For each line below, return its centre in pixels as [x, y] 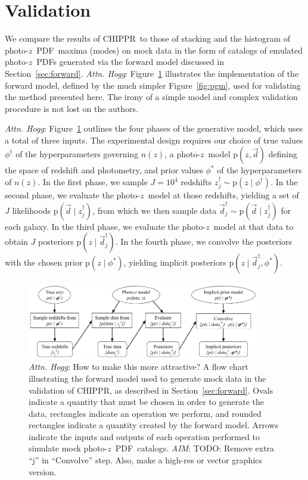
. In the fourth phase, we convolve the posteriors [204, 241]
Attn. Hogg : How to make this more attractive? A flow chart [139, 367]
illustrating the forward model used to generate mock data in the [147, 378]
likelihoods [32, 210]
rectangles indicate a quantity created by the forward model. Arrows [154, 425]
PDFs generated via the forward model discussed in [130, 62]
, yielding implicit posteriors [175, 262]
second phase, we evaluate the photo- [73, 195]
